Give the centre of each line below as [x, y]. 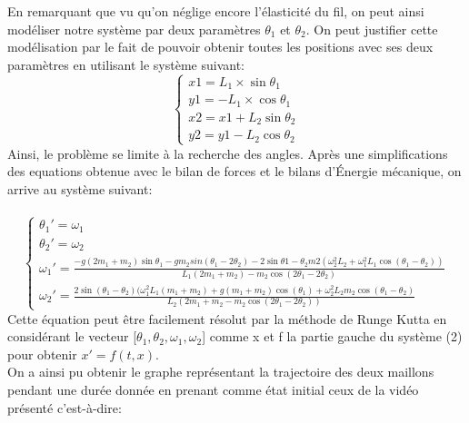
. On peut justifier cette [372, 29]
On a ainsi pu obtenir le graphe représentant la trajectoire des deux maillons [221, 372]
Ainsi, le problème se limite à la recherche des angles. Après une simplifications [228, 153]
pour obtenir [42, 354]
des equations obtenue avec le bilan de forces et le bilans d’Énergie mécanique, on [234, 171]
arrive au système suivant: [80, 189]
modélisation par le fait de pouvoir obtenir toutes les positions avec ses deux [220, 47]
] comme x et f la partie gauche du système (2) [332, 336]
